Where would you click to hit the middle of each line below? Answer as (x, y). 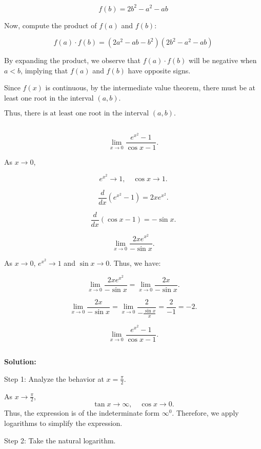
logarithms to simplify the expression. (63, 423)
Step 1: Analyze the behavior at (54, 378)
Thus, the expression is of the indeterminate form (82, 413)
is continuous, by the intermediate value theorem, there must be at (150, 87)
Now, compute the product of (51, 25)
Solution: (20, 362)
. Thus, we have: (135, 262)
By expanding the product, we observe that (72, 60)
